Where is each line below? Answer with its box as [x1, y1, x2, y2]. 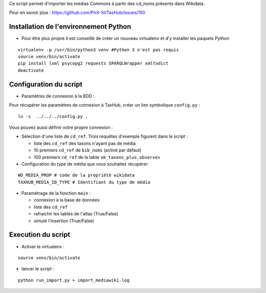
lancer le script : [21, 266, 54, 272]
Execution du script [9, 231, 70, 239]
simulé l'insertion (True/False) [33, 218, 95, 224]
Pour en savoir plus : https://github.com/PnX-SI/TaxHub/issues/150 [9, 10, 145, 16]
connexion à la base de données [33, 197, 100, 203]
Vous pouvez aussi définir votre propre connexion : [9, 124, 113, 130]
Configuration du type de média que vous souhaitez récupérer [21, 161, 148, 167]
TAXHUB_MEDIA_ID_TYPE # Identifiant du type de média [18, 179, 150, 185]
